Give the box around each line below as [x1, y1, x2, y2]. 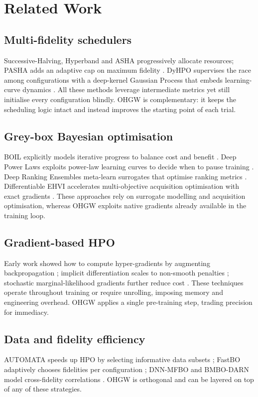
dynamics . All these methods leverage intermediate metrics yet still [22, 84, 230, 95]
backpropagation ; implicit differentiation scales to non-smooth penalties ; [4, 267, 229, 278]
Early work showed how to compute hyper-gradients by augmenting [4, 258, 210, 268]
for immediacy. [4, 306, 49, 317]
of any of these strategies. [4, 384, 82, 394]
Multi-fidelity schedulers [4, 31, 132, 47]
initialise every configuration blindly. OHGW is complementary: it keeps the [4, 94, 236, 104]
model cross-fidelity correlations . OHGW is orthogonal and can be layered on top [4, 374, 254, 384]
